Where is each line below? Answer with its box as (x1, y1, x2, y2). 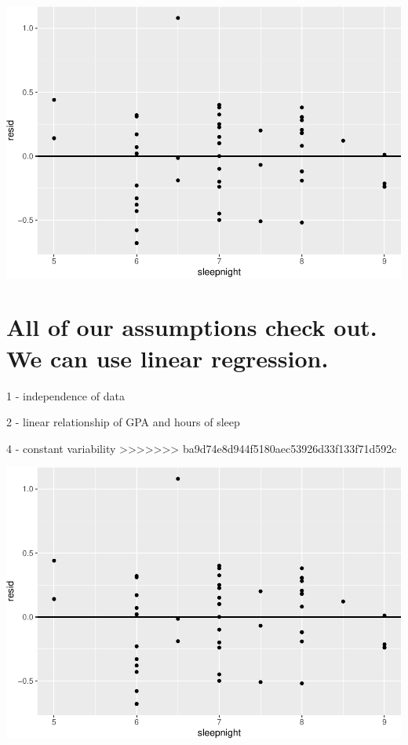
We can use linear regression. (6, 341, 329, 374)
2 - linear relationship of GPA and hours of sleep (6, 414, 240, 430)
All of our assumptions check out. (6, 311, 377, 343)
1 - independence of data (6, 387, 125, 404)
